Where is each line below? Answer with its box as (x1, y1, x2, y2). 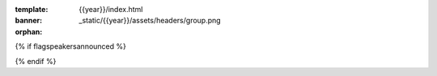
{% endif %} (15, 56, 57, 66)
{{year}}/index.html (78, 5, 143, 14)
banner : (15, 16, 43, 26)
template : (15, 5, 49, 14)
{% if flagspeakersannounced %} (15, 42, 127, 51)
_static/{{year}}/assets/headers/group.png (78, 16, 222, 26)
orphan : (15, 26, 43, 36)
